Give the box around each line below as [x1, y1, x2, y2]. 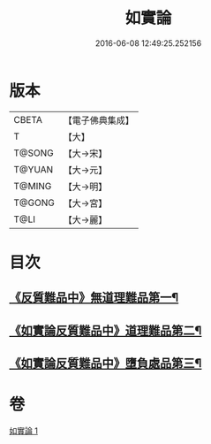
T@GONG [13, 196, 55, 209]
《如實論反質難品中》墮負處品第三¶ [9, 356, 202, 371]
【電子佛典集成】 [63, 114, 134, 126]
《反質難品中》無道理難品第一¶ [9, 290, 179, 305]
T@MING [13, 180, 52, 192]
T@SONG [13, 147, 55, 159]
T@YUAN [13, 163, 54, 175]
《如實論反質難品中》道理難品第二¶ [9, 323, 202, 338]
